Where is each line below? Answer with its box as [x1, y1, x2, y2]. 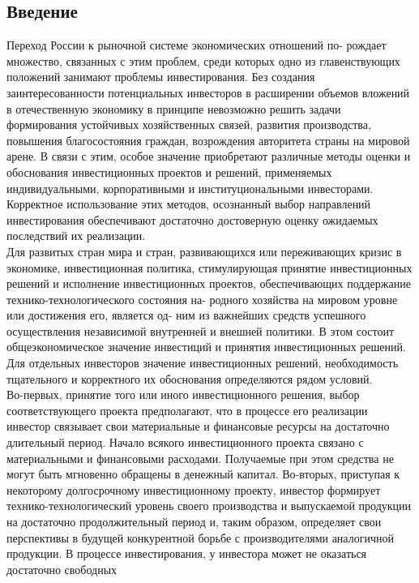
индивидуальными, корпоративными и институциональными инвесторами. [6, 179, 374, 196]
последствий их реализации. [6, 227, 146, 244]
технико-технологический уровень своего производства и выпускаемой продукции [6, 497, 412, 514]
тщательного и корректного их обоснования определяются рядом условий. [6, 370, 373, 387]
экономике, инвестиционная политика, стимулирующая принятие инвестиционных [6, 259, 413, 276]
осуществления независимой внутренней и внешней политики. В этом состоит [6, 322, 395, 339]
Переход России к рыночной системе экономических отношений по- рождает [6, 36, 387, 54]
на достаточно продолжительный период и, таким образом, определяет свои [6, 513, 382, 530]
